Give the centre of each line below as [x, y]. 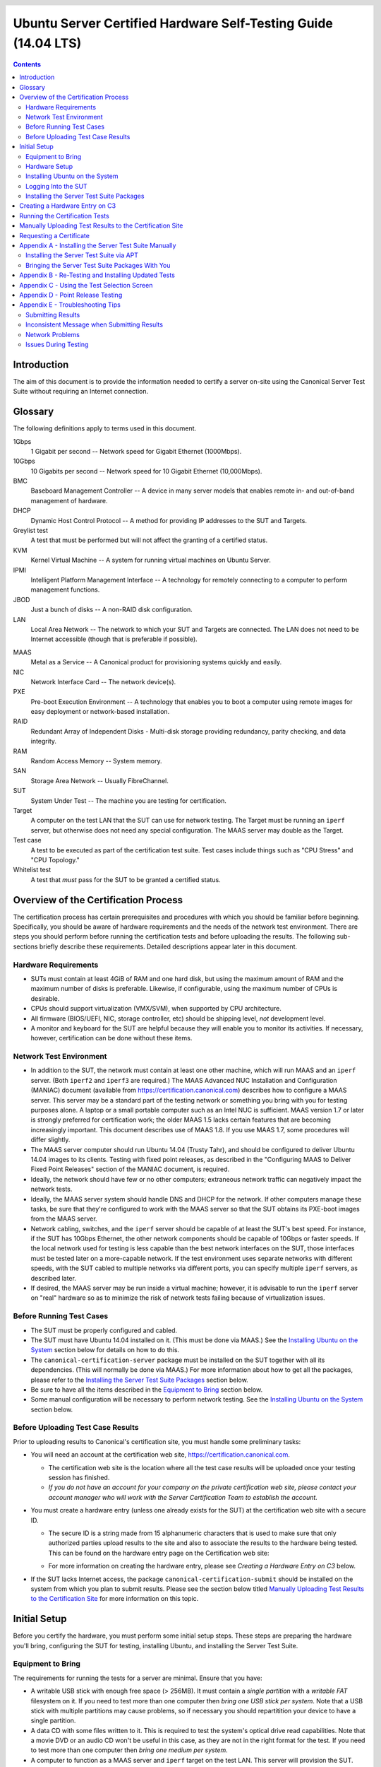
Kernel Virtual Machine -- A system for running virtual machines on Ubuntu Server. [151, 560]
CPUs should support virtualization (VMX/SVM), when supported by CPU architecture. [156, 1009]
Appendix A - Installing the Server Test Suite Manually [98, 246]
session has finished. [79, 1477]
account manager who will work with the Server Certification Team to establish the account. [183, 1497]
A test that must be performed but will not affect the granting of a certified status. [149, 540]
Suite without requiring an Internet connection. [81, 392]
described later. [54, 1278]
